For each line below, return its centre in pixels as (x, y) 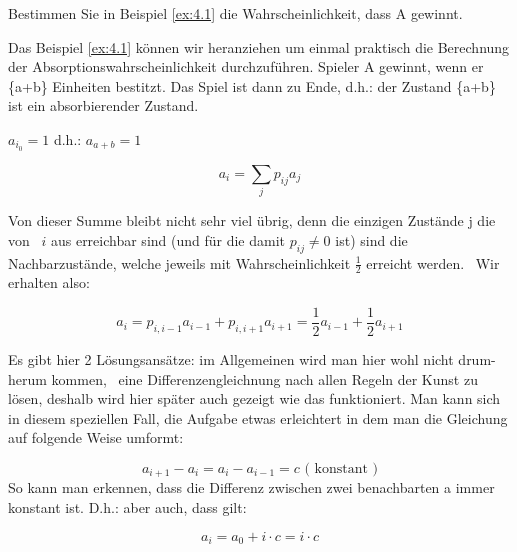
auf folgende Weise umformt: (96, 437)
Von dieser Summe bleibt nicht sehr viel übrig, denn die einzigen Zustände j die (252, 220)
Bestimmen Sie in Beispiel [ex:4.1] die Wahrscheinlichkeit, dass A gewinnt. (235, 13)
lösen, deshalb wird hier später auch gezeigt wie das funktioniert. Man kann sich (254, 398)
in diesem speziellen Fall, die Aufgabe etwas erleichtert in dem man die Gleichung (258, 417)
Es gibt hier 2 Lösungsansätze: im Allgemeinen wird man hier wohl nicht (231, 359)
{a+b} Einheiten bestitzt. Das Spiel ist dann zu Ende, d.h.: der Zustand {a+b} (252, 85)
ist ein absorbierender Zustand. (103, 105)
